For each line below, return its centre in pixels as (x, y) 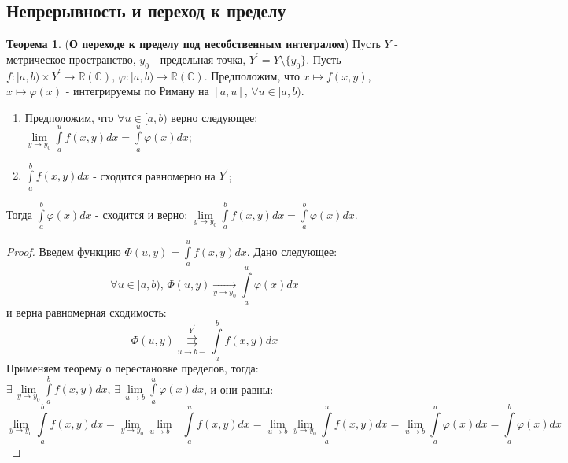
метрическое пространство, (71, 59)
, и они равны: (239, 389)
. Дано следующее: (292, 251)
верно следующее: (214, 117)
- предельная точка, (199, 59)
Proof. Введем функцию (64, 251)
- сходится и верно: (142, 214)
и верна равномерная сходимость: (87, 312)
